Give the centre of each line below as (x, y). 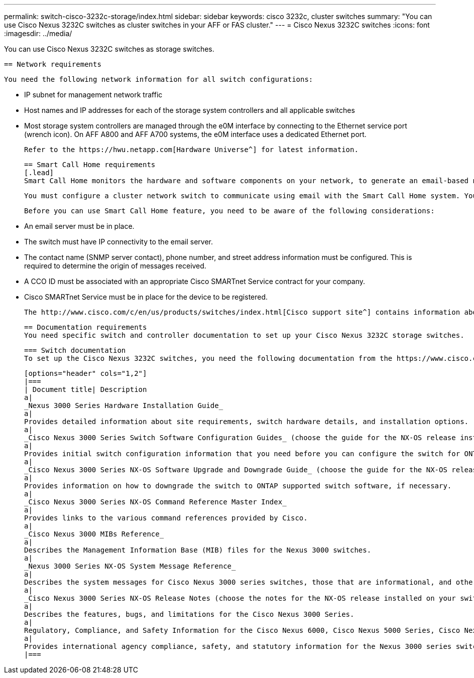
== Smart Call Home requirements (90, 165)
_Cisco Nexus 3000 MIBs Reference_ (94, 534)
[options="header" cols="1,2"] (86, 373)
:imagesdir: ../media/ (38, 33)
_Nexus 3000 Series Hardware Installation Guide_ (124, 405)
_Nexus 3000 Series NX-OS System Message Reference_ (130, 566)
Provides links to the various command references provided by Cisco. (166, 518)
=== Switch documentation (75, 350)
